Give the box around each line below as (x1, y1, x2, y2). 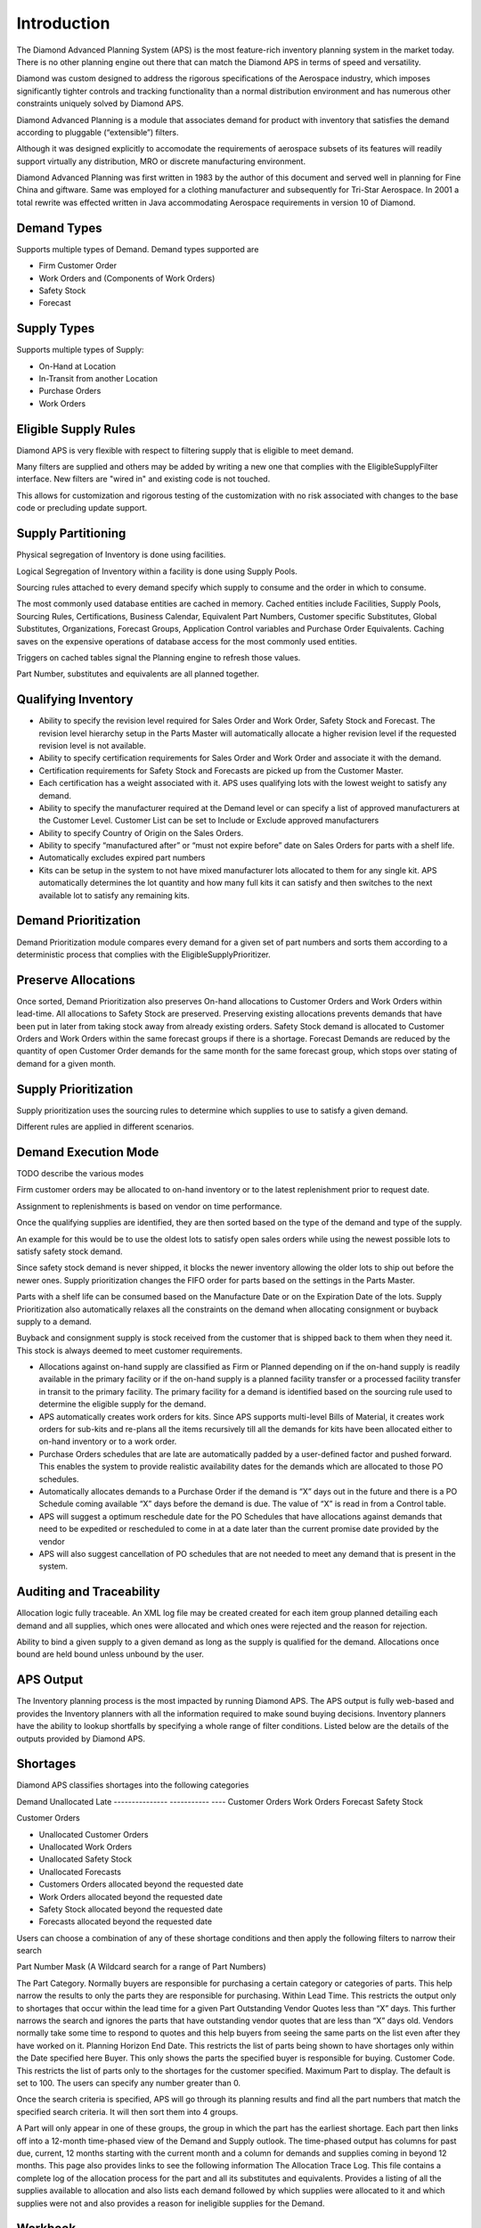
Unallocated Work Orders (38, 1841, 133, 1852)
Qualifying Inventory (16, 692, 134, 708)
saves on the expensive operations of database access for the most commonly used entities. (16, 635, 358, 646)
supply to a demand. (16, 1315, 93, 1327)
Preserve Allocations (16, 972, 135, 987)
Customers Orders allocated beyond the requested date (38, 1879, 244, 1889)
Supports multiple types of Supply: (16, 344, 144, 356)
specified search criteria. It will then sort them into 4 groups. (16, 2106, 239, 2117)
